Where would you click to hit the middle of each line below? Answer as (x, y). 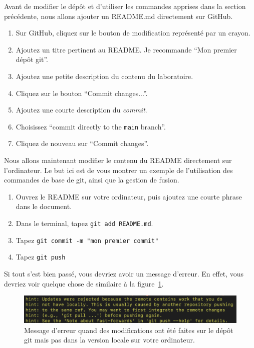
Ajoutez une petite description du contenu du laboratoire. (104, 76)
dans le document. (44, 206)
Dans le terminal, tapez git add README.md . (84, 223)
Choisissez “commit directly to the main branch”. (91, 126)
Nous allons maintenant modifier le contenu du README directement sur (118, 160)
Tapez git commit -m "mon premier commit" (87, 240)
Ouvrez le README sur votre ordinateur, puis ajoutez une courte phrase (129, 196)
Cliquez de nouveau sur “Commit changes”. (82, 143)
